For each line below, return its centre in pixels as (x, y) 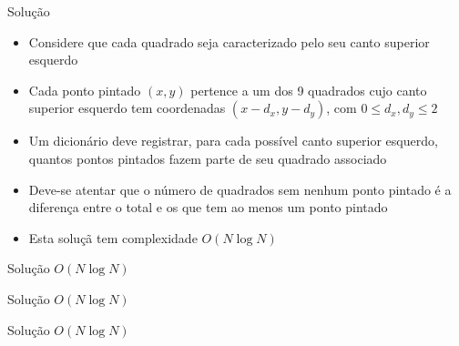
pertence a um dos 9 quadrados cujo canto (309, 90)
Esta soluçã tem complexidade (113, 237)
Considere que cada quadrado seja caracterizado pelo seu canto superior (229, 41)
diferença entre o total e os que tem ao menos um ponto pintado (208, 207)
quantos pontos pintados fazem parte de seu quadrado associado (208, 158)
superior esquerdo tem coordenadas (127, 108)
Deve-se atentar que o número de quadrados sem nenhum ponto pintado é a (240, 189)
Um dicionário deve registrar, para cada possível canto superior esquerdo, (233, 141)
